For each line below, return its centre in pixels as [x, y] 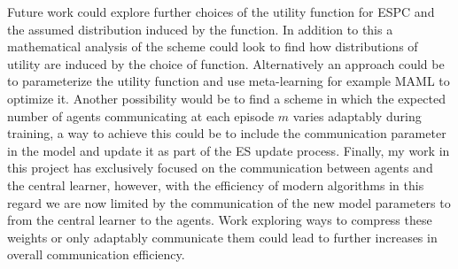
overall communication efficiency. [96, 254]
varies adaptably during [357, 115]
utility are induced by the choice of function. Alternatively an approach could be [226, 63]
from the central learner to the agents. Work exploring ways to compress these [220, 220]
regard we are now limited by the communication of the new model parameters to [229, 202]
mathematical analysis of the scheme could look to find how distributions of [213, 46]
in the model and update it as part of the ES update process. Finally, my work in [229, 150]
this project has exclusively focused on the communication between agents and [220, 168]
